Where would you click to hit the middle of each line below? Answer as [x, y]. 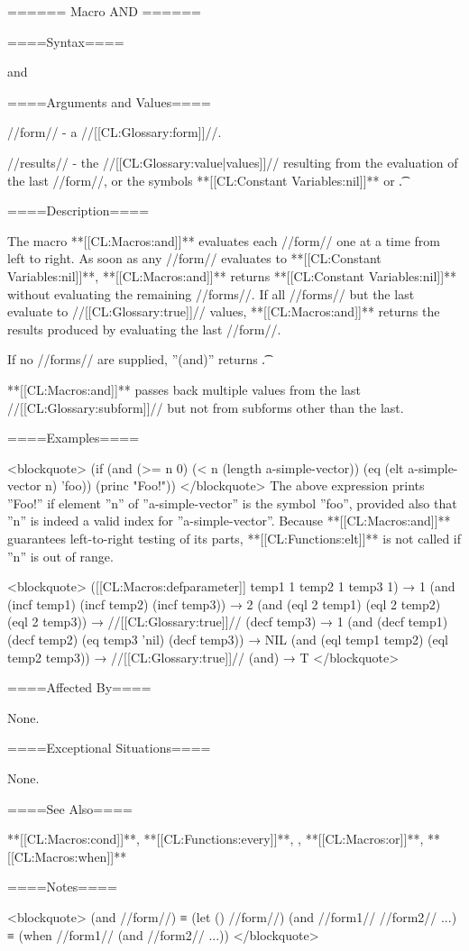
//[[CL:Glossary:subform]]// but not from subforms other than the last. [206, 407]
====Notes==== [62, 887]
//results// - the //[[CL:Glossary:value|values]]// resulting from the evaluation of [233, 162]
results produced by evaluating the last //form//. [144, 329]
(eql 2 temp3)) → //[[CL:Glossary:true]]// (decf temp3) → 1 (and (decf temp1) [228, 622]
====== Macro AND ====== [104, 11]
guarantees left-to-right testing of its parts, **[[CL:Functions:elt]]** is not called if [234, 539]
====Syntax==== [66, 41]
